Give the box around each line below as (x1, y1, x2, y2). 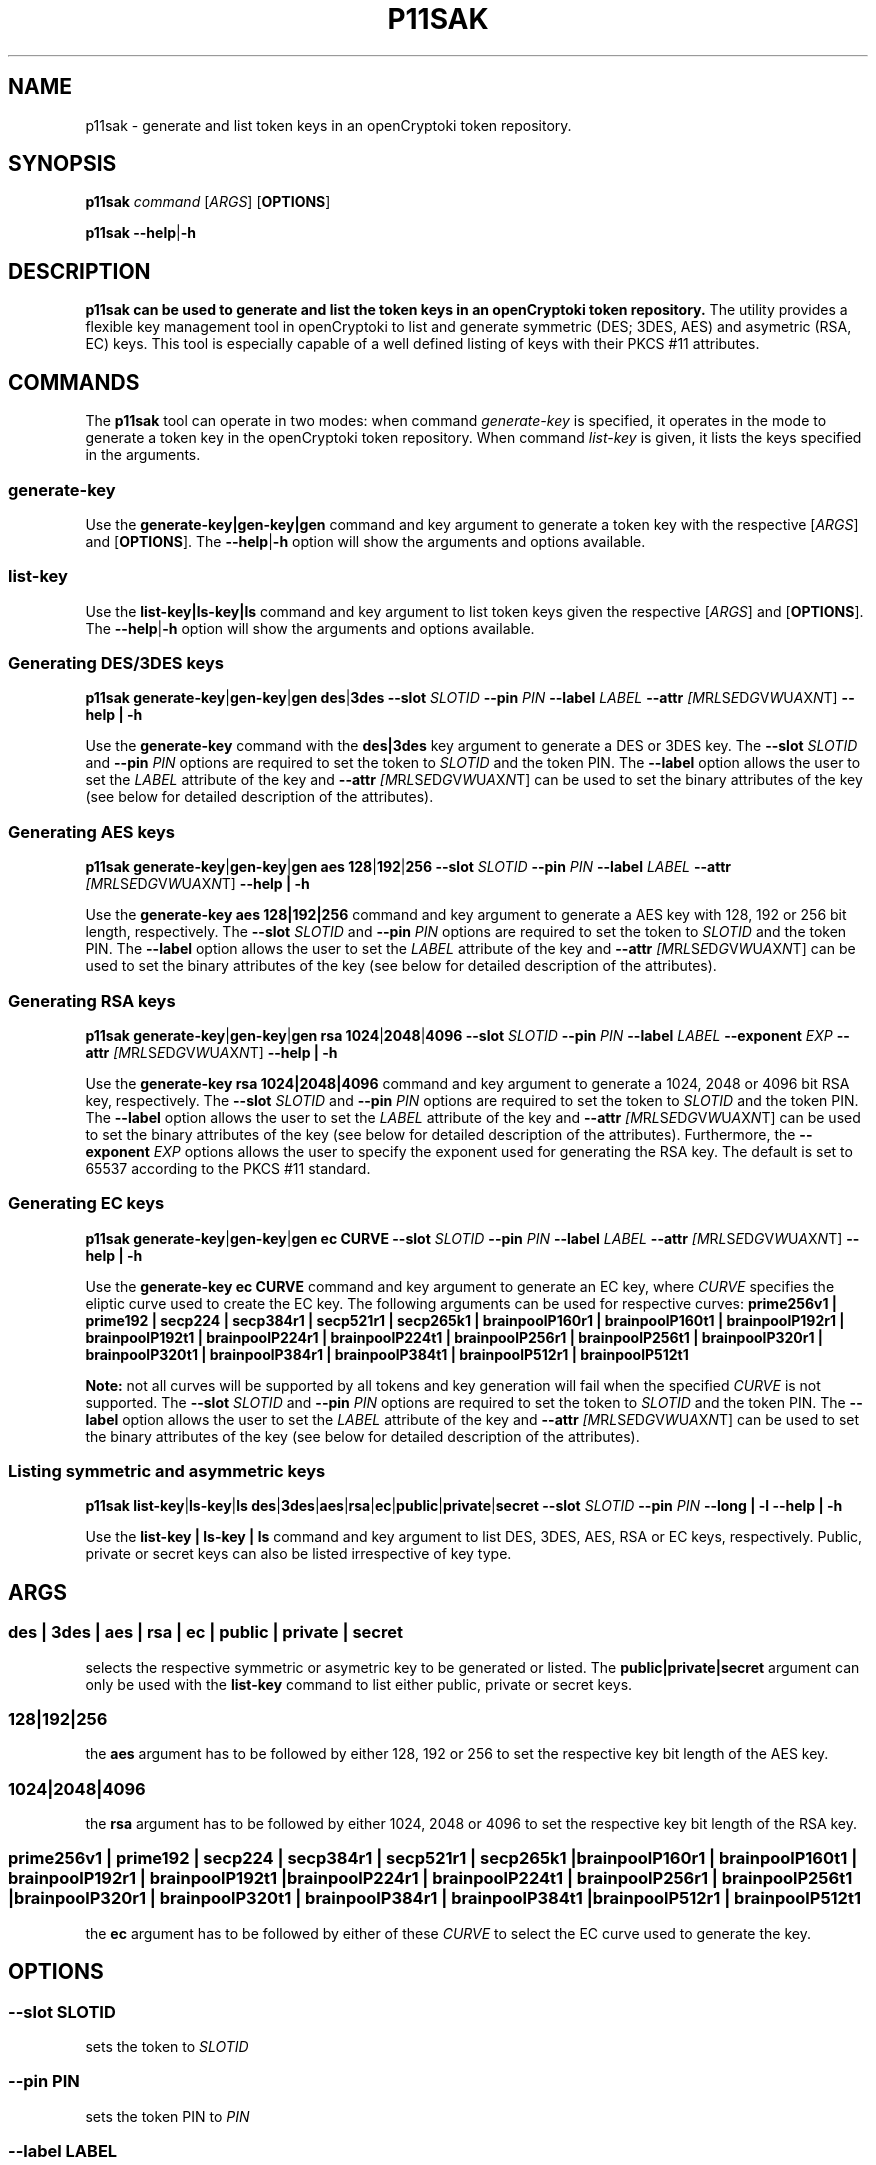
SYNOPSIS (8, 151, 117, 177)
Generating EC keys (8, 1193, 165, 1214)
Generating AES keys (8, 821, 176, 842)
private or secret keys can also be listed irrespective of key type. (85, 1545, 512, 1563)
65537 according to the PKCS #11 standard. (85, 1159, 371, 1177)
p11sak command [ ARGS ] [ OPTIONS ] (85, 193, 331, 211)
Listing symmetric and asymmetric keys (8, 1461, 326, 1481)
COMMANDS (8, 369, 140, 395)
